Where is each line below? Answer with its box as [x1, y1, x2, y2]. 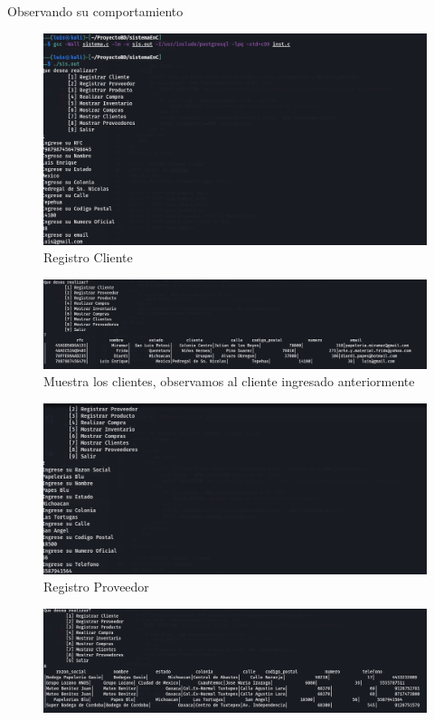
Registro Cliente [43, 248, 133, 267]
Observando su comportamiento [7, 2, 184, 20]
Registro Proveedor [43, 577, 149, 596]
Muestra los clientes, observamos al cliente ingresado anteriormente [43, 372, 415, 391]
